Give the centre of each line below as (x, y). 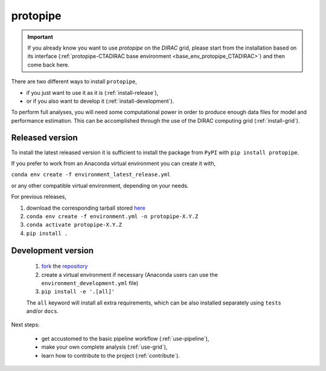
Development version (52, 250)
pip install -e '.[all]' (78, 292)
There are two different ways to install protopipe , (74, 82)
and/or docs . (43, 311)
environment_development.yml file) (90, 283)
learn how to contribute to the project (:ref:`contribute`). (111, 355)
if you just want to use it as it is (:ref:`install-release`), (92, 92)
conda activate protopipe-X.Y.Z (74, 225)
